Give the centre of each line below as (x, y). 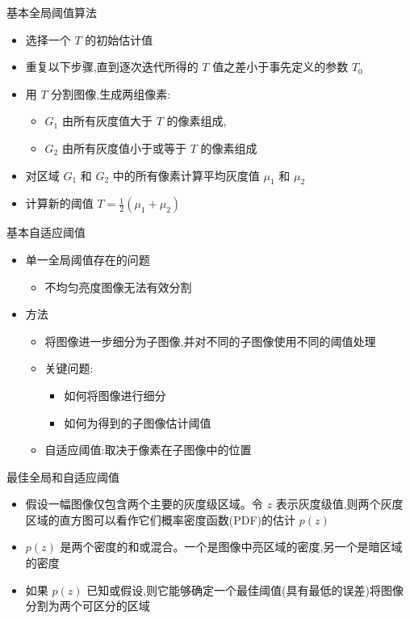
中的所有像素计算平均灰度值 (186, 175)
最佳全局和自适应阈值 (63, 476)
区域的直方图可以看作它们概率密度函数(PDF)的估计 (161, 519)
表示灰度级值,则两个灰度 (339, 504)
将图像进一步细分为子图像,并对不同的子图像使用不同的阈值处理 (210, 341)
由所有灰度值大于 (107, 121)
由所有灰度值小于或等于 (124, 147)
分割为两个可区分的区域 (88, 606)
